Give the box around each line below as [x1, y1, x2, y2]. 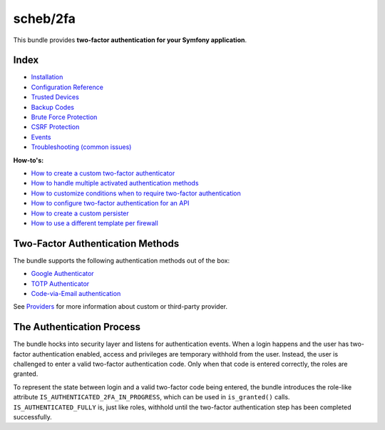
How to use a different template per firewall [31, 218, 158, 227]
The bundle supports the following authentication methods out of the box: [13, 256, 230, 265]
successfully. [13, 413, 53, 421]
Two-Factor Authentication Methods [13, 237, 180, 250]
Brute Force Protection [31, 113, 98, 121]
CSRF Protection [31, 123, 80, 131]
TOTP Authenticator [31, 279, 90, 288]
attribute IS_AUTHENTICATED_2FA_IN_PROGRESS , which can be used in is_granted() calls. [13, 393, 290, 401]
